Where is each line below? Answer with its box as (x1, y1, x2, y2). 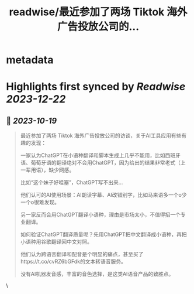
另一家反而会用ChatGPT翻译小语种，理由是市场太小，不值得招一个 (20, 211, 181, 218)
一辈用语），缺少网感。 (20, 166, 75, 173)
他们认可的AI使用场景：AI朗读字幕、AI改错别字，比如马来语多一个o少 (20, 192, 187, 199)
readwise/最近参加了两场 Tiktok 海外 (9, 5, 188, 19)
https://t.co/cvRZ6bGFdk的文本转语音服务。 (20, 258, 127, 265)
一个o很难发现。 (20, 199, 60, 206)
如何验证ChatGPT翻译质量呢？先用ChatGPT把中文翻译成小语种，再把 (20, 231, 187, 238)
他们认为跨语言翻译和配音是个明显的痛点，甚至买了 (20, 251, 144, 258)
